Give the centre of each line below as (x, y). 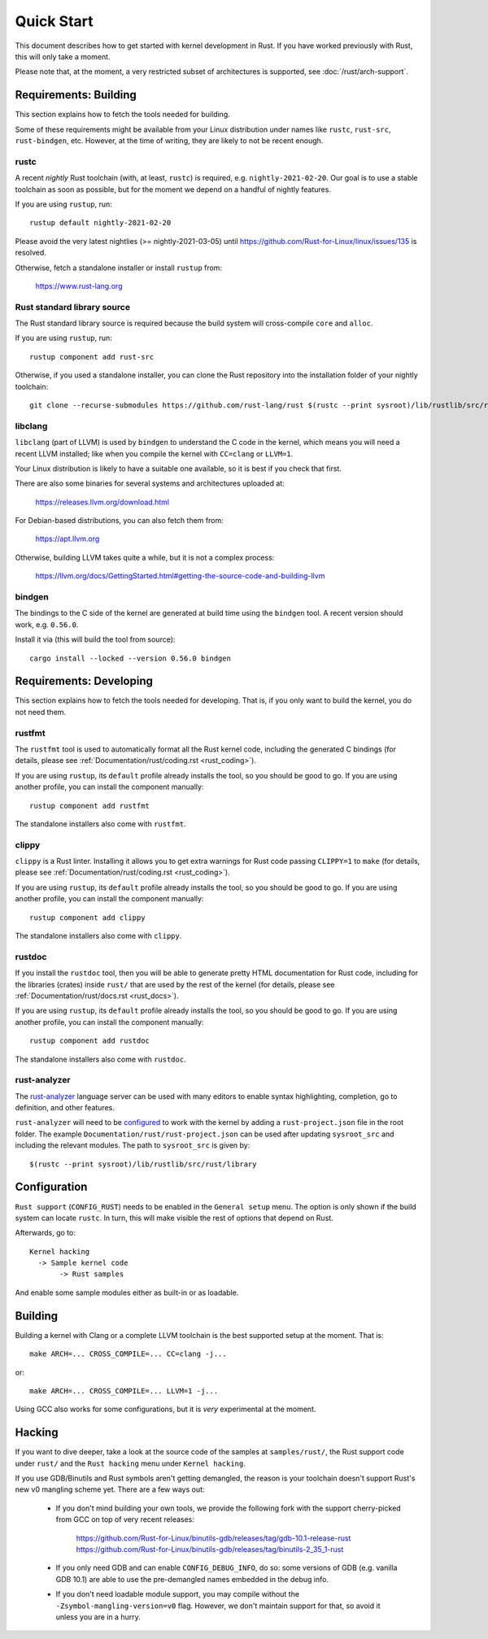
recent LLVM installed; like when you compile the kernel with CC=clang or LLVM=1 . (154, 453)
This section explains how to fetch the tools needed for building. (123, 115)
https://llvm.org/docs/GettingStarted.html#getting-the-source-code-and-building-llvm (180, 576)
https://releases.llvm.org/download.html (102, 502)
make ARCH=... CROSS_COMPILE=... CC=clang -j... (128, 1354)
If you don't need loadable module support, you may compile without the (178, 1594)
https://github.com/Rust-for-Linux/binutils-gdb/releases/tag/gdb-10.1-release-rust (213, 1538)
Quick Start (54, 21)
